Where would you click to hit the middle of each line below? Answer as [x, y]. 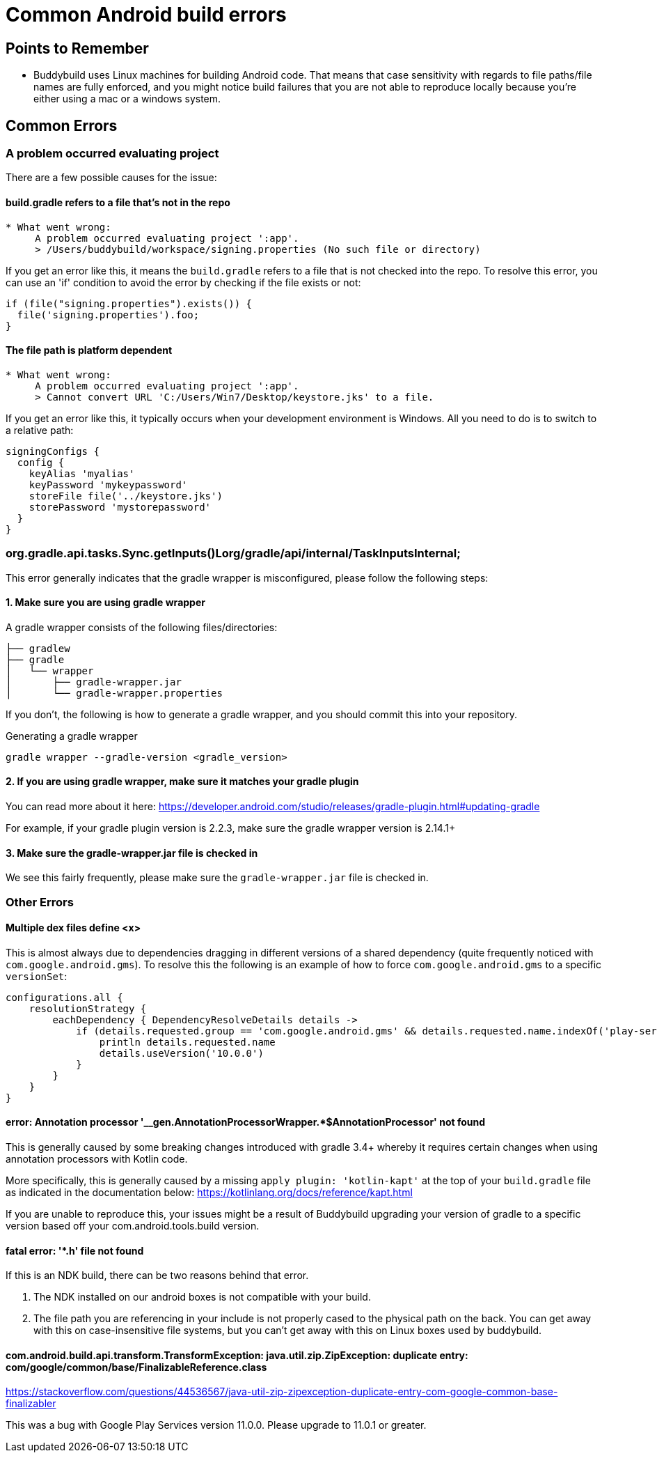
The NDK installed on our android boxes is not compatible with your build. [202, 1297]
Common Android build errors [146, 15]
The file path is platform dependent [89, 350]
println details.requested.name [187, 1042]
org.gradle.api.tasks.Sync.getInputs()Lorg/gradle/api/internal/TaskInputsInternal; [233, 553]
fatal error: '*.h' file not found [75, 1250]
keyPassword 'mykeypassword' [108, 484]
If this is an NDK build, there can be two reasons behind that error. [157, 1275]
